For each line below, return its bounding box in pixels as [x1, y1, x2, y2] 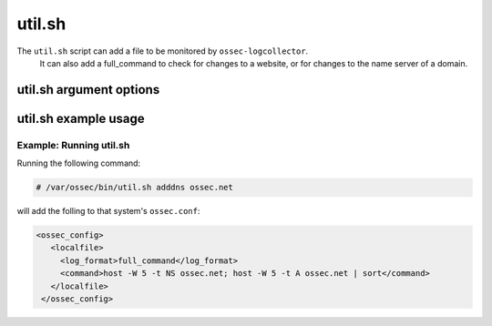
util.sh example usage [16, 110, 145, 127]
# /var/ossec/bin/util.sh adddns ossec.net [36, 182, 234, 193]
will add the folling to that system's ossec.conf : [16, 206, 200, 217]
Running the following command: [16, 158, 141, 168]
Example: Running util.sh [16, 138, 130, 151]
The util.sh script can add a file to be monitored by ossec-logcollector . [16, 46, 309, 56]
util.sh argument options [16, 82, 160, 97]
